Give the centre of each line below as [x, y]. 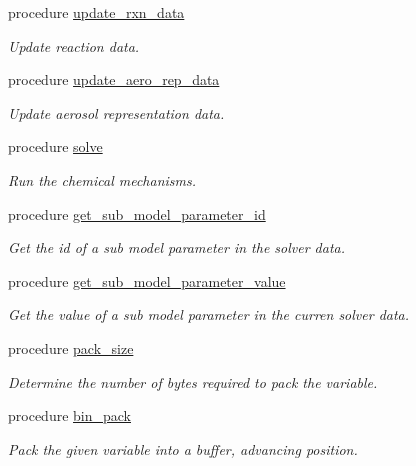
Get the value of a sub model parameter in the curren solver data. [209, 314]
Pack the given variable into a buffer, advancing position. [183, 448]
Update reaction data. [74, 45]
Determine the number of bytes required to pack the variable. [193, 381]
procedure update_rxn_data [96, 12]
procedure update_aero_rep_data [114, 79]
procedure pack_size [71, 347]
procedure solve [55, 146]
